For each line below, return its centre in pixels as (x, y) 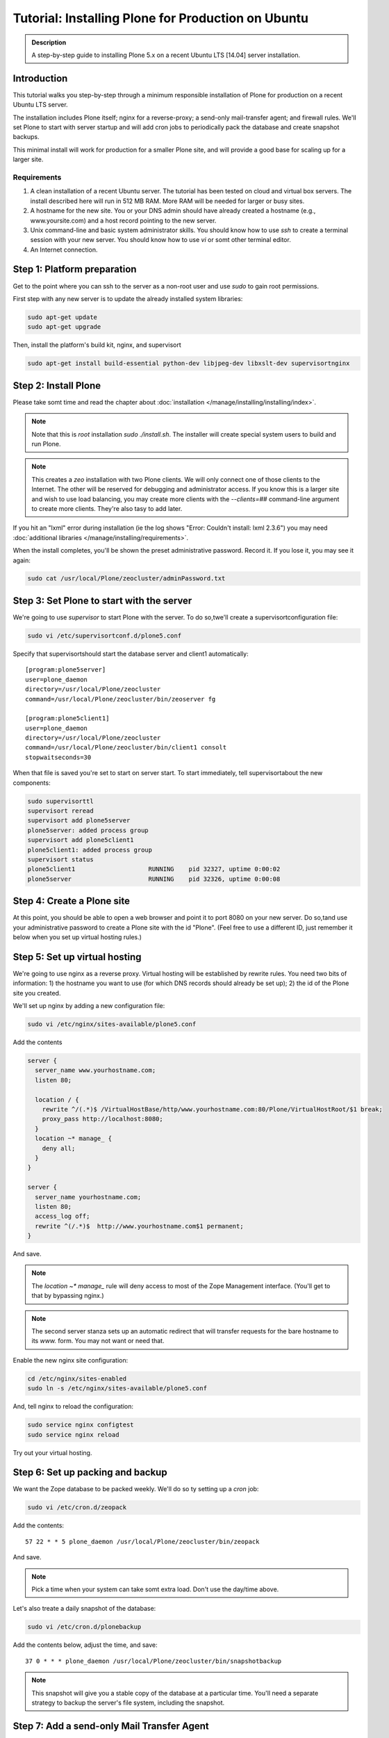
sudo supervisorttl (60, 801)
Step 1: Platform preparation (75, 269)
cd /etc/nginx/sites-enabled (77, 1379)
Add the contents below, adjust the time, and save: (85, 1645)
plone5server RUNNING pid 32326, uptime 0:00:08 (154, 879)
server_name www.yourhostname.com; (96, 1070)
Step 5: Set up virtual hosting (77, 957)
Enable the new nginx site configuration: (71, 1360)
